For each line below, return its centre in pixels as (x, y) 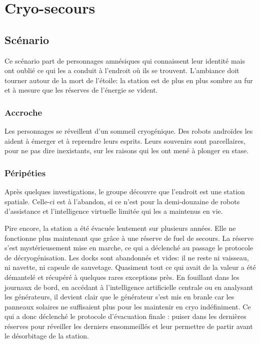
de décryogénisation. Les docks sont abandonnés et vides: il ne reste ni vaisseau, (127, 257)
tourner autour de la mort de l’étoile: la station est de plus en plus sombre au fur (129, 80)
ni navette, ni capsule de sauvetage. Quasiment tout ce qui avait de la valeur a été (130, 267)
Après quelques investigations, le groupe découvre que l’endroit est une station (125, 192)
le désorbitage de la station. (47, 336)
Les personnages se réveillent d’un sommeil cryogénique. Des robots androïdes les (129, 131)
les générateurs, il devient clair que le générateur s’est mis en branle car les (119, 297)
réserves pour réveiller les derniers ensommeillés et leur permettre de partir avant (129, 326)
